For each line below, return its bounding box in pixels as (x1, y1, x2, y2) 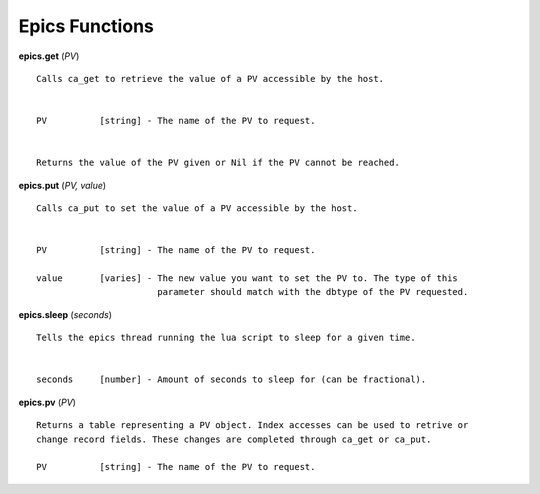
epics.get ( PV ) (18, 50, 80, 62)
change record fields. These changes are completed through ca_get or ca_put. (36, 433, 432, 445)
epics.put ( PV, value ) (18, 179, 107, 191)
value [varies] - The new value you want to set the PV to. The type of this (36, 273, 459, 284)
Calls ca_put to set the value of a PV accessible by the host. (36, 203, 359, 214)
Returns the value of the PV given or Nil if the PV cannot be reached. (36, 157, 400, 169)
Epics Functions (18, 15, 154, 37)
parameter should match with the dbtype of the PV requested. (156, 286, 469, 298)
